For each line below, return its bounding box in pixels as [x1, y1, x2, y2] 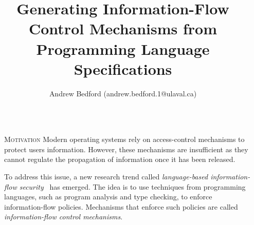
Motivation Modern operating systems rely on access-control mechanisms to [4, 134, 245, 145]
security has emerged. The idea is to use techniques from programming [19, 181, 246, 192]
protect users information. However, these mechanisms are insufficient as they [4, 144, 248, 154]
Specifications [74, 58, 172, 79]
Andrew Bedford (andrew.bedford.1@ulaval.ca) [49, 88, 197, 98]
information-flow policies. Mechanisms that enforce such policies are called [4, 201, 238, 212]
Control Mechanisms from [28, 18, 217, 39]
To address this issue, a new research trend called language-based [4, 171, 208, 182]
